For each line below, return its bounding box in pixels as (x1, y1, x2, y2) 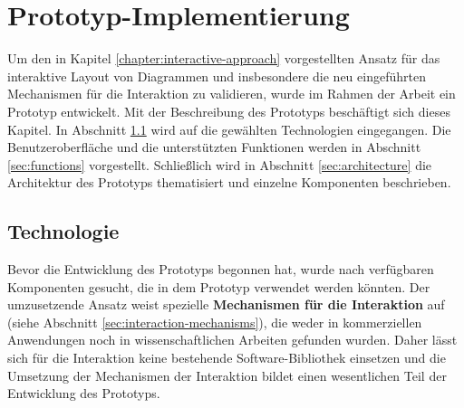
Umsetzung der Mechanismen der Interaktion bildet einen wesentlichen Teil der (7, 365, 447, 384)
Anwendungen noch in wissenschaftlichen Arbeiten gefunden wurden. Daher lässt (7, 330, 458, 349)
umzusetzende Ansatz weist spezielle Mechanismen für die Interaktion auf (7, 295, 445, 314)
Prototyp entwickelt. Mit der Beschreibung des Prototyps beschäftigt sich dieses (7, 101, 450, 120)
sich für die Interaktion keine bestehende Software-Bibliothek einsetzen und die (7, 348, 446, 367)
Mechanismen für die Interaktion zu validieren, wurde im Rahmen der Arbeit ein (7, 84, 456, 103)
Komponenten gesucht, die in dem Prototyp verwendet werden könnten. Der (7, 277, 430, 296)
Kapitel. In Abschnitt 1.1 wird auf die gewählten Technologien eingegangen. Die (7, 119, 451, 138)
